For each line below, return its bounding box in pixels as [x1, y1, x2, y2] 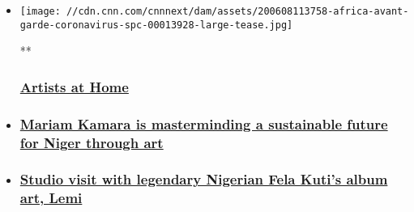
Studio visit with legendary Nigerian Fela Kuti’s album [19, 169, 388, 189]
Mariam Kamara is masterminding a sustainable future [19, 113, 388, 134]
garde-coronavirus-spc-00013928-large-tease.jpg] [19, 19, 293, 31]
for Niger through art [19, 132, 164, 152]
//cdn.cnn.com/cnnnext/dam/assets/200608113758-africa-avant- [66, 6, 409, 17]
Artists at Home [19, 76, 129, 96]
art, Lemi [19, 188, 83, 208]
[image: [19, 6, 61, 17]
